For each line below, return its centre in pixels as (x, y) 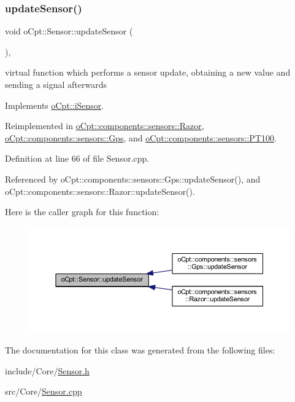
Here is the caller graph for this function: (82, 212)
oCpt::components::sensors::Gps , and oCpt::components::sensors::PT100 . (141, 137)
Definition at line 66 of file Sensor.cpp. (77, 158)
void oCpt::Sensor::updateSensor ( (69, 31)
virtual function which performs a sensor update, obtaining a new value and (148, 72)
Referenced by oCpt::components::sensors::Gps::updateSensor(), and (133, 179)
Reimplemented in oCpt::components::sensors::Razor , (105, 126)
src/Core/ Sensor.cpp (44, 391)
